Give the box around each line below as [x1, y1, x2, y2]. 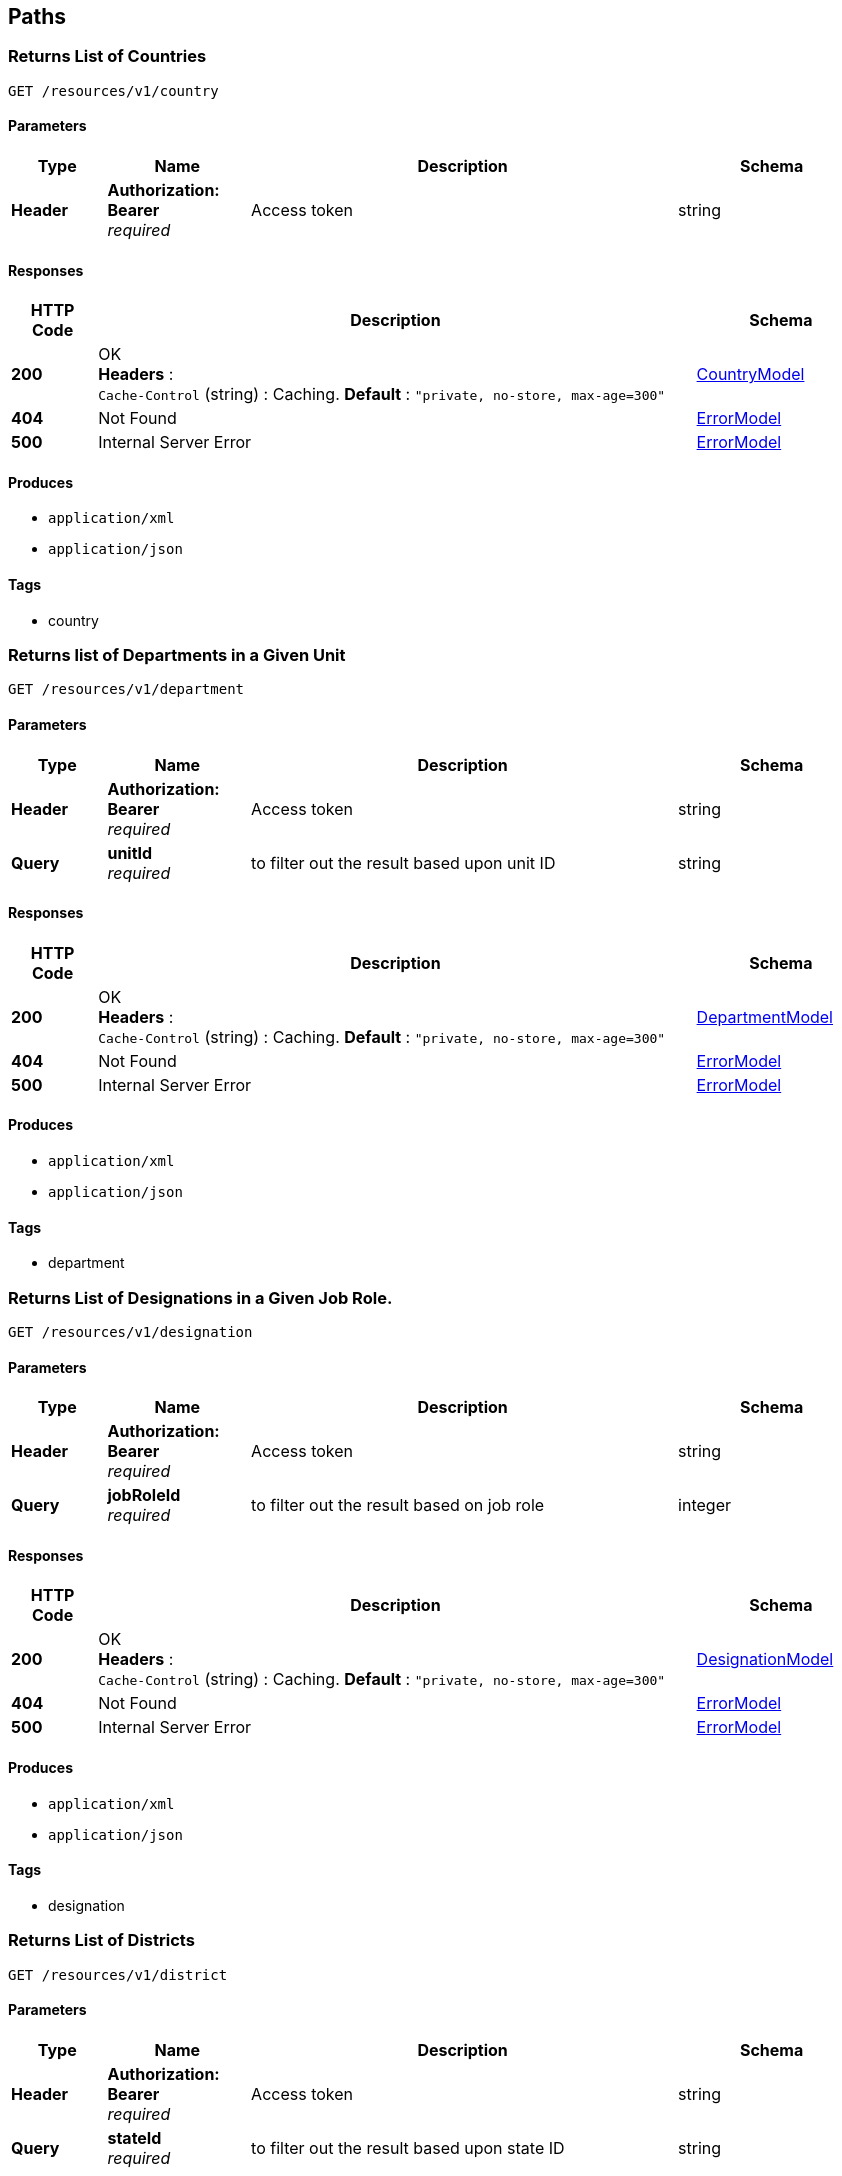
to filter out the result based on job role [251, 1495, 545, 1516]
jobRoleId [107, 1485, 181, 1506]
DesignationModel [696, 1649, 834, 1670]
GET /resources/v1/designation [8, 1324, 253, 1341]
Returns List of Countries [8, 46, 207, 67]
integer [678, 1495, 732, 1516]
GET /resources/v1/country [8, 82, 219, 99]
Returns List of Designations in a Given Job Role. [8, 1287, 393, 1308]
